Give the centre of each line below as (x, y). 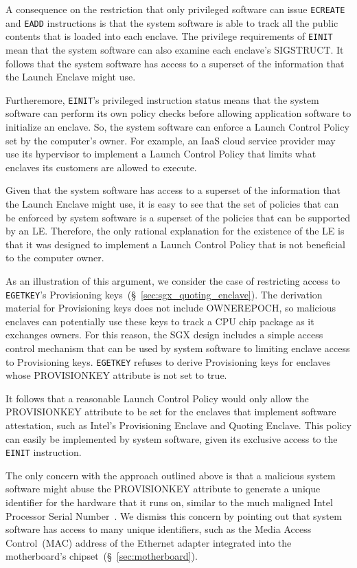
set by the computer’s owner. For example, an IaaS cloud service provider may (171, 140)
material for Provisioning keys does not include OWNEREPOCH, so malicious (171, 308)
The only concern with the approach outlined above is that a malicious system (171, 475)
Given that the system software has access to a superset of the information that (173, 190)
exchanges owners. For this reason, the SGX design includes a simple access (164, 335)
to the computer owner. (55, 258)
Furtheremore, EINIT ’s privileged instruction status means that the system (162, 99)
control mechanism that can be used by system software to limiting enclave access (178, 348)
